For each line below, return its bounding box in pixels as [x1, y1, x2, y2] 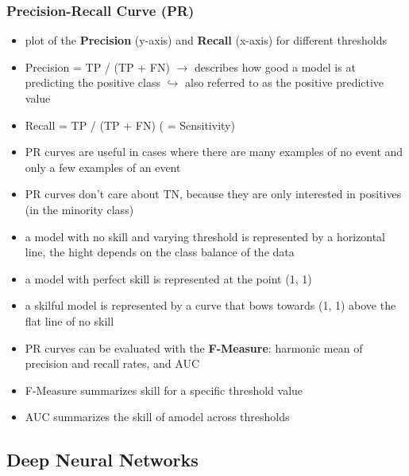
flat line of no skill [25, 312, 114, 329]
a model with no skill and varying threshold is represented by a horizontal [25, 228, 385, 244]
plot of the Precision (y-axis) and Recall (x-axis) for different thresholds [25, 32, 387, 49]
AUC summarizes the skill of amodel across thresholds [25, 408, 290, 425]
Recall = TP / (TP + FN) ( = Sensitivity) [25, 116, 235, 133]
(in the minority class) [25, 201, 134, 217]
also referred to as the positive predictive [185, 74, 384, 91]
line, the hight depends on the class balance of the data [25, 244, 295, 260]
